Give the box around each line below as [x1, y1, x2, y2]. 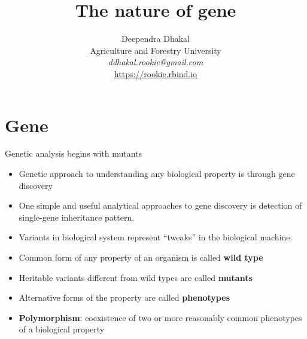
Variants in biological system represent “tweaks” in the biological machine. [19, 231, 293, 243]
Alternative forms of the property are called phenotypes [19, 291, 230, 304]
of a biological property [19, 323, 105, 335]
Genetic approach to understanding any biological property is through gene [19, 167, 295, 180]
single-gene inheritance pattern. [19, 210, 135, 223]
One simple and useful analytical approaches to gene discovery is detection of [19, 199, 302, 212]
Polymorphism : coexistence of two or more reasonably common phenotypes [19, 311, 302, 323]
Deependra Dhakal [121, 32, 190, 45]
